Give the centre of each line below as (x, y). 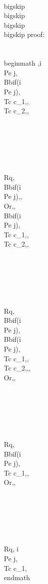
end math (17, 577)
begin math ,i (23, 63)
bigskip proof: (24, 34)
